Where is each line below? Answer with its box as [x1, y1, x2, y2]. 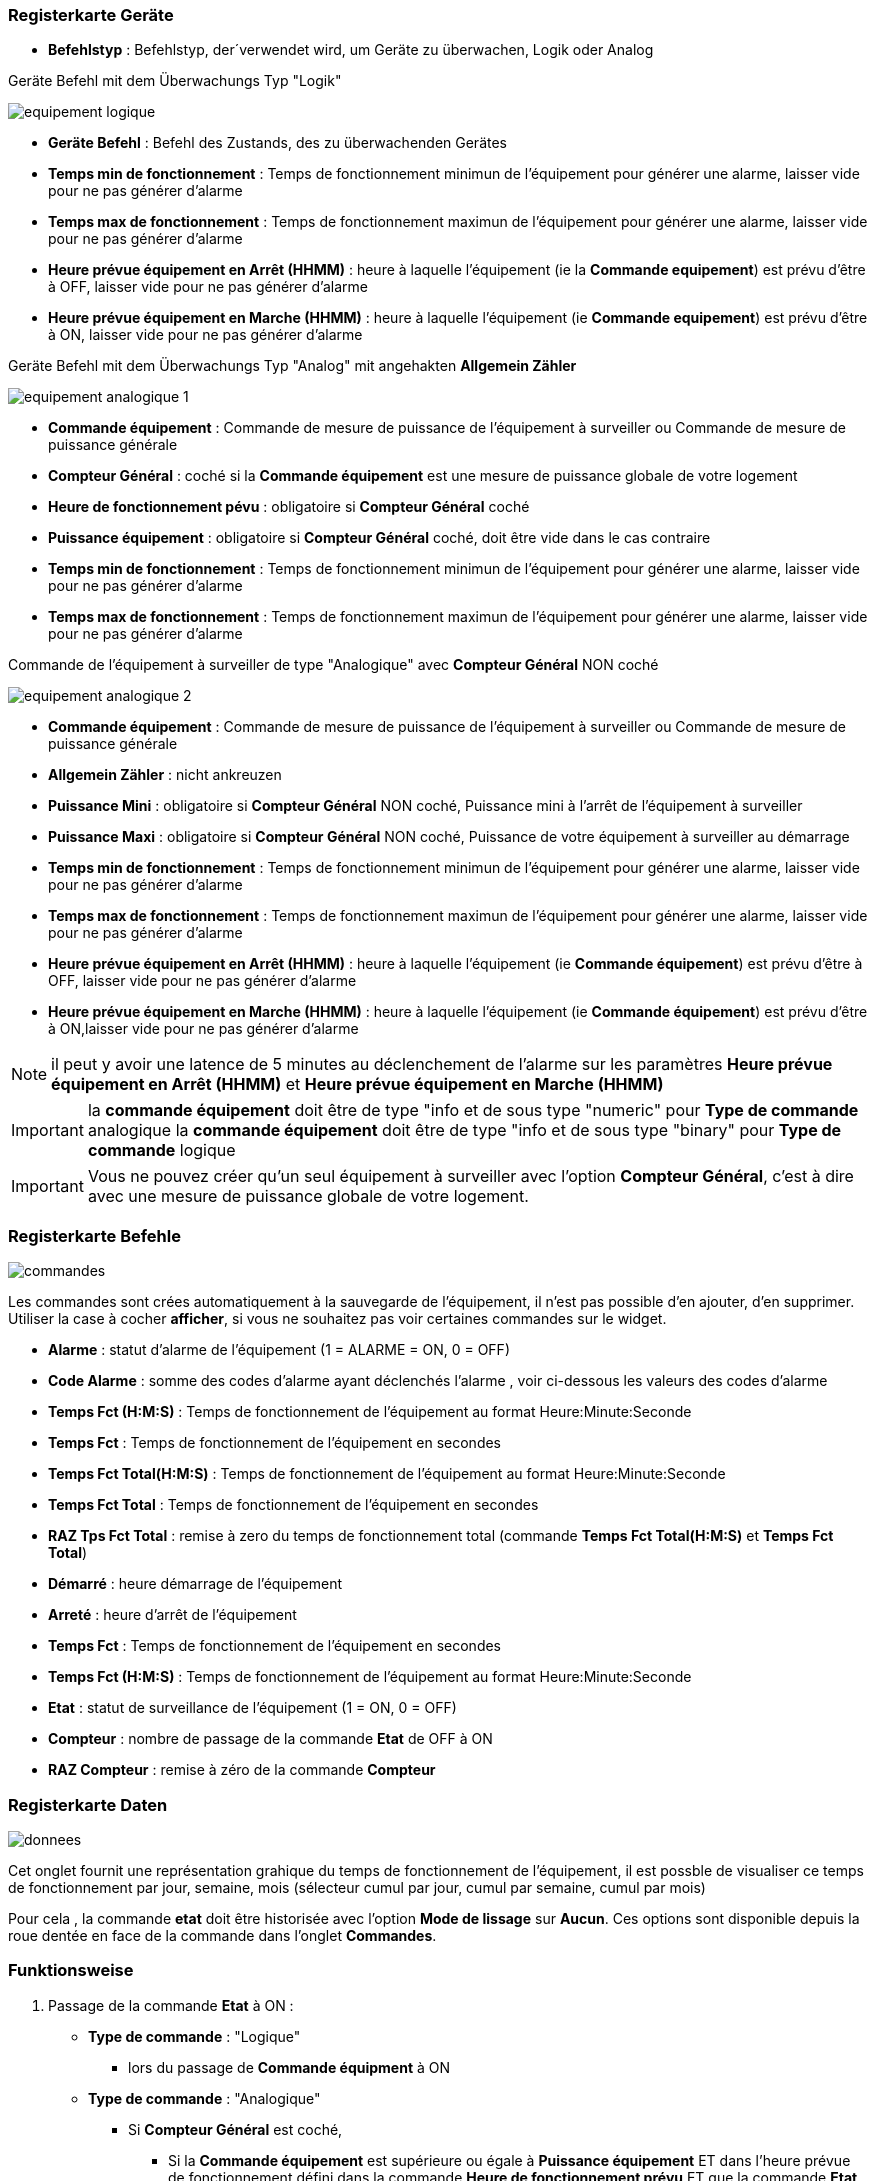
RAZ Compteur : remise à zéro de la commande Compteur [48, 1761, 436, 1779]
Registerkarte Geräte [8, 5, 174, 25]
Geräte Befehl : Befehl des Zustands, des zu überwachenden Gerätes [48, 134, 507, 152]
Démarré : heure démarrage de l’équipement [48, 1575, 343, 1593]
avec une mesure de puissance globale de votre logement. [87, 1186, 529, 1207]
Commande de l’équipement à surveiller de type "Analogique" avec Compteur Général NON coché [8, 656, 659, 674]
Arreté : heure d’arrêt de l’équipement [48, 1606, 297, 1624]
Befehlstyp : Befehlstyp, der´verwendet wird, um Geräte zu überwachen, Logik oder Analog [48, 41, 654, 59]
